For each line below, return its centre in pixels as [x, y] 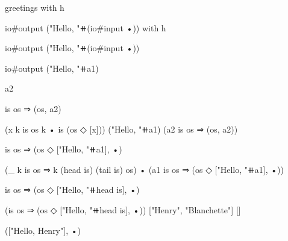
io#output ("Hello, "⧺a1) [52, 68]
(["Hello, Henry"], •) [43, 230]
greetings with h [35, 7]
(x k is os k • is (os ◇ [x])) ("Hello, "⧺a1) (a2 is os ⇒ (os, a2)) [121, 129]
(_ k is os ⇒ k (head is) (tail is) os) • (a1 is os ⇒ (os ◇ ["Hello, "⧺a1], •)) [144, 169]
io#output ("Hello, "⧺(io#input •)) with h [86, 27]
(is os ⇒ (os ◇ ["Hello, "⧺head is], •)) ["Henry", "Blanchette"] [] [123, 209]
